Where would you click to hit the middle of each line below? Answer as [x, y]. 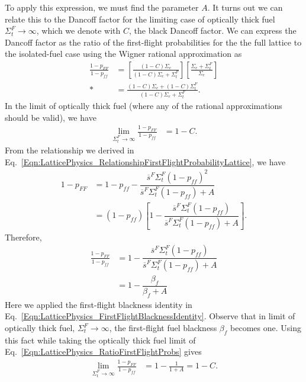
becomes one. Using [266, 328]
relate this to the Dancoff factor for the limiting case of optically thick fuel [140, 19]
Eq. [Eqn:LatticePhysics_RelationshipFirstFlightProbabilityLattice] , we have [145, 161]
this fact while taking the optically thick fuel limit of [100, 340]
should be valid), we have [51, 117]
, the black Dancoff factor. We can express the [212, 31]
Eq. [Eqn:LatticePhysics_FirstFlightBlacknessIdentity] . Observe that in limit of [150, 316]
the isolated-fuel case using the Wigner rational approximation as [123, 54]
